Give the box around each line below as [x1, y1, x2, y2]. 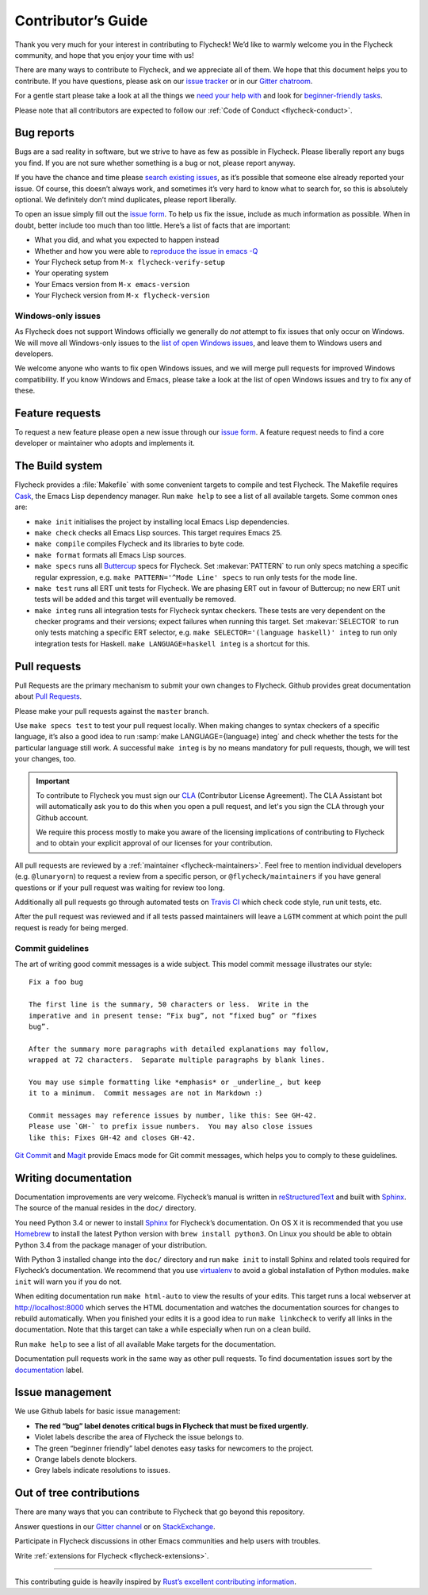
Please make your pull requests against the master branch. [14, 706, 209, 715]
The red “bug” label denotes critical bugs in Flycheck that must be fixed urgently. [34, 1421, 309, 1431]
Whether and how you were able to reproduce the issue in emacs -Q [34, 246, 258, 255]
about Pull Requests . [14, 692, 82, 701]
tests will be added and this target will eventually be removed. [34, 595, 237, 604]
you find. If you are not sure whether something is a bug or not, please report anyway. [14, 158, 296, 167]
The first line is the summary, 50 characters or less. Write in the [29, 1000, 309, 1009]
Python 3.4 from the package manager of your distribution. [14, 1240, 208, 1249]
